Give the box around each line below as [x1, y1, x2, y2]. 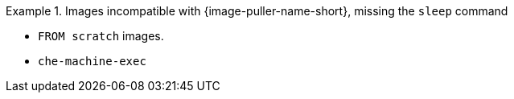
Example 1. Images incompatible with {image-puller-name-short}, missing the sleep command [6, 4, 508, 18]
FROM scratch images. [38, 29, 164, 43]
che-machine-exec [38, 55, 146, 68]
